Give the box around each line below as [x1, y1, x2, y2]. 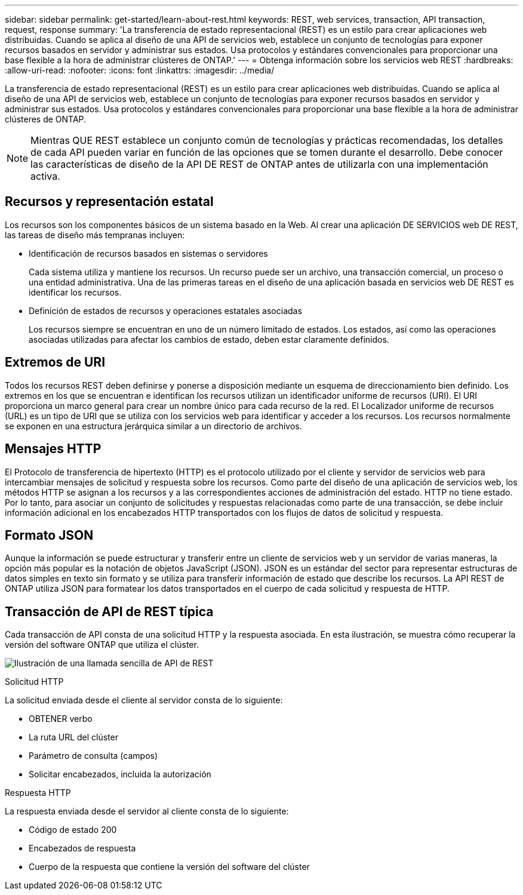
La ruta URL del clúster [29, 732, 118, 743]
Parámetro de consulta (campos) [29, 751, 158, 761]
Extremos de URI [5, 355, 106, 370]
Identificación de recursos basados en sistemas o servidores [29, 248, 268, 259]
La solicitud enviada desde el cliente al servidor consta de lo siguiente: [5, 695, 283, 706]
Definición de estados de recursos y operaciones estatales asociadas [29, 305, 302, 316]
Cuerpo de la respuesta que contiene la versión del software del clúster [29, 862, 310, 872]
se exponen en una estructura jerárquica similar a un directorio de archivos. [5, 420, 302, 431]
